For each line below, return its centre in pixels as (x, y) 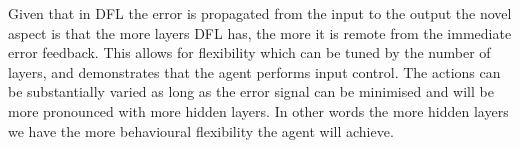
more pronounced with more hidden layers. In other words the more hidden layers (258, 110)
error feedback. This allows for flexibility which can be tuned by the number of (249, 52)
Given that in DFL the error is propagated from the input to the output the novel (260, 13)
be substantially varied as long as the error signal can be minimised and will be (251, 91)
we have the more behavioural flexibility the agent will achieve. (201, 130)
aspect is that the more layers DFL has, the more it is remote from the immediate (260, 32)
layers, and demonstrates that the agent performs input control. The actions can (254, 71)
